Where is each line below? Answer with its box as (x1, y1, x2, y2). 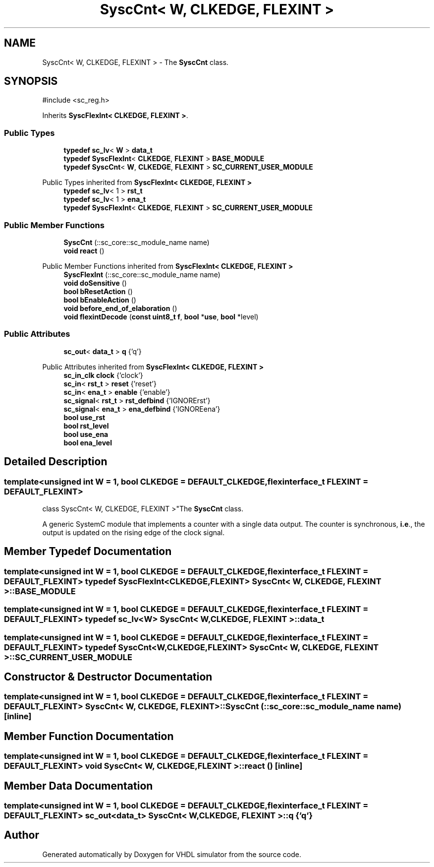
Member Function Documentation (4, 730, 174, 743)
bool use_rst (63, 413, 106, 422)
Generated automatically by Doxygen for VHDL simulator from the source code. (42, 850, 302, 859)
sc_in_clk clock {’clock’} (63, 371, 143, 379)
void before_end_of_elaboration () (63, 304, 177, 312)
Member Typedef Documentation (4, 545, 172, 558)
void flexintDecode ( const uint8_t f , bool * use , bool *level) (63, 312, 259, 321)
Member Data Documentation (4, 779, 153, 792)
